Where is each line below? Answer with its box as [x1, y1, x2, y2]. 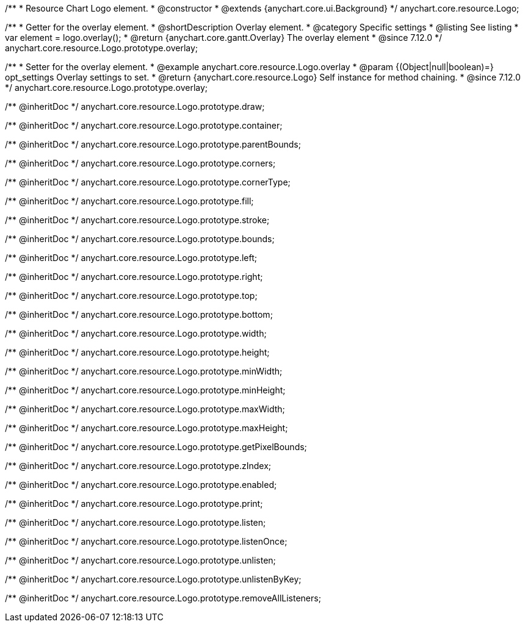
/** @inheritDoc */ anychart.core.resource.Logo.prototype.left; [5, 253, 258, 263]
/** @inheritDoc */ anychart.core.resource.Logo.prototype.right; [5, 271, 263, 282]
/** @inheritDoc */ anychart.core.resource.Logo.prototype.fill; [5, 196, 254, 206]
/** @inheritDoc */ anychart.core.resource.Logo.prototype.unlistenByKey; [5, 574, 302, 584]
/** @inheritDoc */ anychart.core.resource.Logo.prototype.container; [5, 120, 283, 131]
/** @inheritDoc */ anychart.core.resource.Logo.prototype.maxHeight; [5, 423, 288, 433]
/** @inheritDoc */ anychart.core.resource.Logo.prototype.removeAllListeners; [5, 593, 321, 603]
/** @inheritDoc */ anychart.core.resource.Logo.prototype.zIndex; [5, 460, 272, 471]
